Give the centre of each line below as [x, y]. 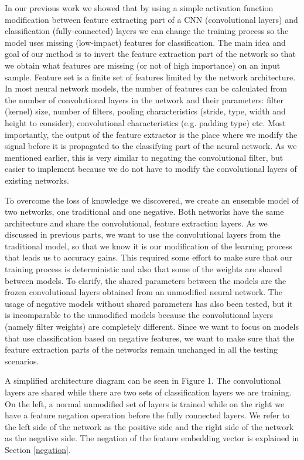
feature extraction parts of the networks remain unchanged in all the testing [141, 349]
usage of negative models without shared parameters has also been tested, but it [149, 303]
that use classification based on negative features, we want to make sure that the [150, 338]
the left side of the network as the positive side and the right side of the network [149, 426]
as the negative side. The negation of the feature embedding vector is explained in [152, 438]
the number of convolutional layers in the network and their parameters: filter [144, 99]
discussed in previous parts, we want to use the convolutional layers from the [143, 234]
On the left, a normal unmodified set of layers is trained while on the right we [145, 403]
